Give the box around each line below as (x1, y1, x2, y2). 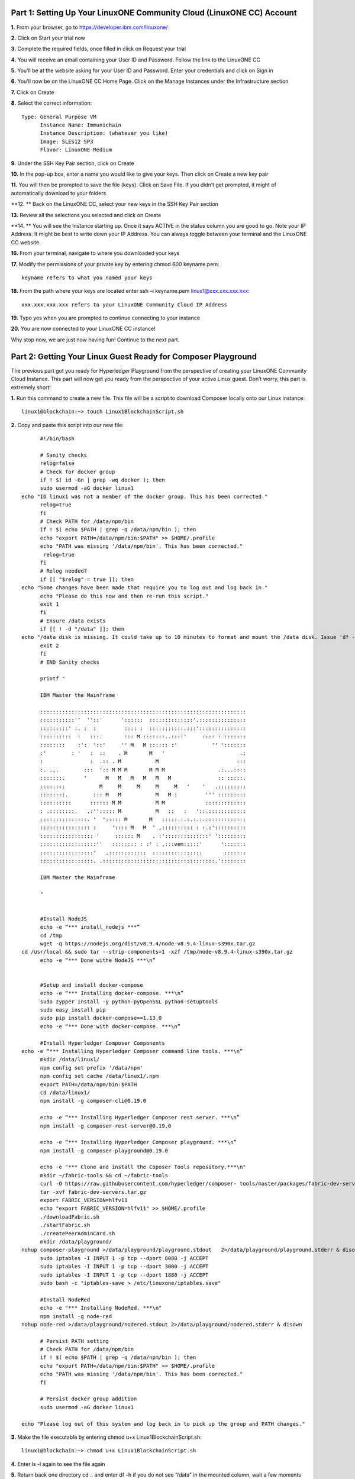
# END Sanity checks (40, 658, 100, 666)
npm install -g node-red (40, 1313, 112, 1319)
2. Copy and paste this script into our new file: (11, 421, 124, 428)
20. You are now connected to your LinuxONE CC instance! (11, 325, 156, 332)
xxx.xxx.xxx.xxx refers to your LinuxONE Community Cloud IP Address (21, 301, 228, 308)
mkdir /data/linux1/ (40, 1056, 100, 1063)
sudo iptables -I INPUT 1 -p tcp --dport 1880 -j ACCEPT (40, 1271, 209, 1278)
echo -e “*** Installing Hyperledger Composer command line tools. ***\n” (21, 1048, 243, 1054)
